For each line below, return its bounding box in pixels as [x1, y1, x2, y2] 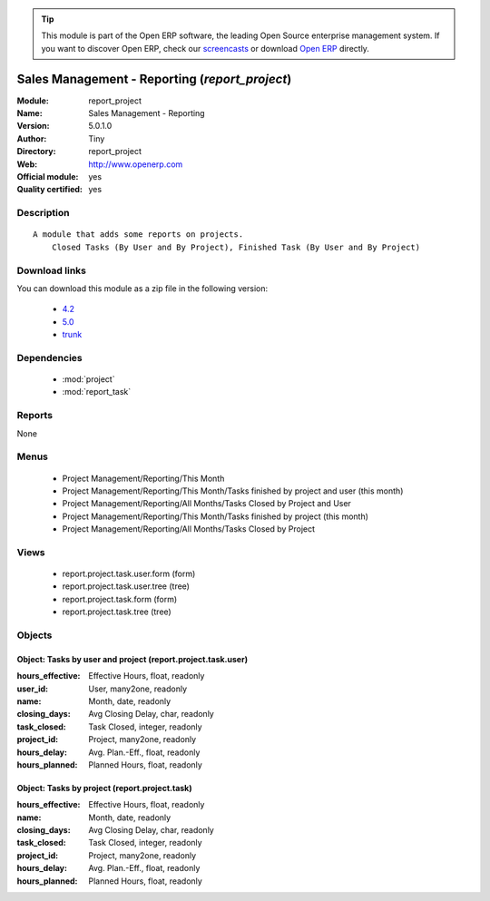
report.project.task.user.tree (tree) [62, 581, 191, 592]
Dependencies [16, 351, 83, 364]
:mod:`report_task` [62, 387, 132, 397]
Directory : [16, 146, 56, 157]
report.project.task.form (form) [62, 593, 178, 604]
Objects [16, 629, 53, 641]
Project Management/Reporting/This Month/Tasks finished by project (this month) [62, 511, 369, 522]
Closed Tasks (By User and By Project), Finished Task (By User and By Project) [51, 241, 421, 252]
